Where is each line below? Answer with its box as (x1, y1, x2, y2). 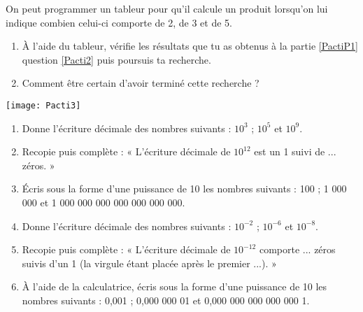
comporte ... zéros (259, 242, 336, 257)
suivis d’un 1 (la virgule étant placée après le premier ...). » (22, 255, 277, 270)
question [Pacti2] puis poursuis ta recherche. (22, 52, 211, 66)
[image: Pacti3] (6, 100, 81, 111)
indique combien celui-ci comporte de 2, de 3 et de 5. (6, 15, 232, 29)
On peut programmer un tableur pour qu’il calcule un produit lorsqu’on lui (6, 1, 328, 15)
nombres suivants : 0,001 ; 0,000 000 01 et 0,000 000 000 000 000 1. (22, 292, 310, 307)
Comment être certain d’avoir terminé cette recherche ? (22, 76, 259, 90)
